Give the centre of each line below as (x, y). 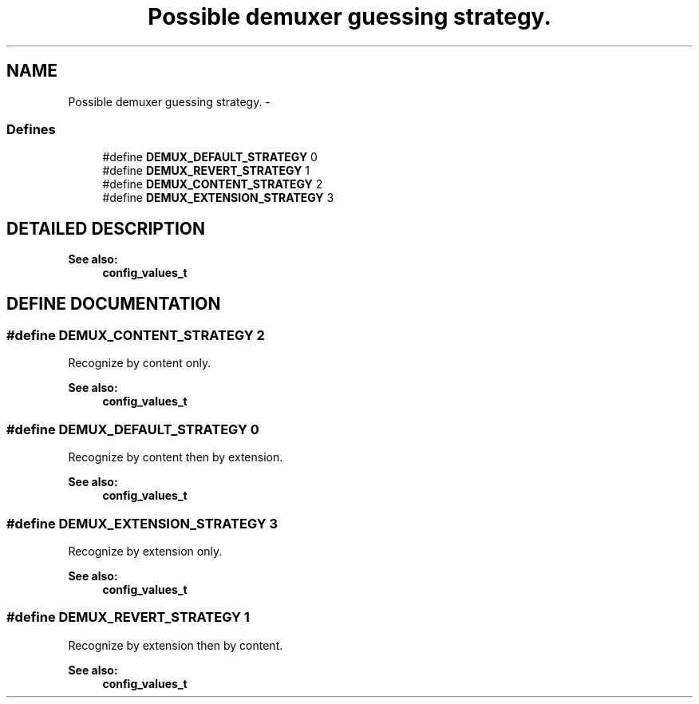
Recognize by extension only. (145, 551)
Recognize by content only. (140, 363)
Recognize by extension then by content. (176, 645)
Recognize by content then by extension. (176, 457)
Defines (31, 129)
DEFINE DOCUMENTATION (114, 303)
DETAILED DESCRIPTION (106, 228)
